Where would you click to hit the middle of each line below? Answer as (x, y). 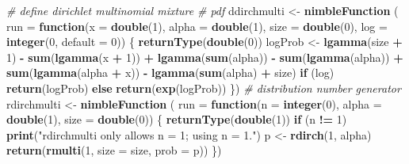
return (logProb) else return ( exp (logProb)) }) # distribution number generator (204, 88)
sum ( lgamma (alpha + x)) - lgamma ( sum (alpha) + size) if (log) (170, 72)
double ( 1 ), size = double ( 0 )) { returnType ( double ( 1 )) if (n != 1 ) (177, 119)
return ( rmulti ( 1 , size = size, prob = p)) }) (114, 150)
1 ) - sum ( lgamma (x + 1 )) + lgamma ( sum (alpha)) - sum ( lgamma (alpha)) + (205, 57)
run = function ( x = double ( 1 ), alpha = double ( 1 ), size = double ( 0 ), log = (197, 26)
